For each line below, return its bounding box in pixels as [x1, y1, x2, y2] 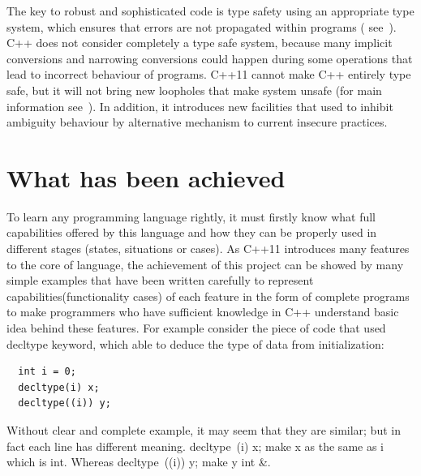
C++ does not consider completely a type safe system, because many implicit [6, 34, 393, 51]
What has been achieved [6, 161, 286, 194]
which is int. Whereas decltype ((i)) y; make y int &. [6, 453, 271, 470]
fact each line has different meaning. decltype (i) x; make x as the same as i [6, 437, 384, 454]
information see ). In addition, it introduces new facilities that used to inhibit [6, 97, 393, 114]
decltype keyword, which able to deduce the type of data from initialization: [6, 335, 384, 352]
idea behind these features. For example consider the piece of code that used [6, 319, 386, 337]
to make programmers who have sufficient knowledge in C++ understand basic [6, 303, 399, 320]
